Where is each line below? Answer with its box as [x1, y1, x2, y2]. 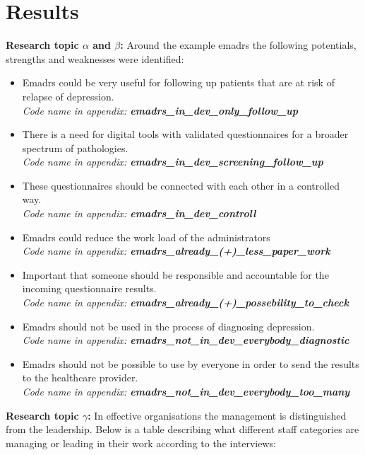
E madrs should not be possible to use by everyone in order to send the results [22, 356, 359, 371]
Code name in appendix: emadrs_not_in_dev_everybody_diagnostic [22, 333, 349, 347]
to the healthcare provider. [22, 370, 138, 385]
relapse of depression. [22, 88, 114, 103]
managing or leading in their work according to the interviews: [6, 435, 276, 450]
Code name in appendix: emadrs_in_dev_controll [22, 206, 256, 221]
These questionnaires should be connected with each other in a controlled [22, 178, 340, 192]
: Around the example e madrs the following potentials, [120, 38, 357, 52]
